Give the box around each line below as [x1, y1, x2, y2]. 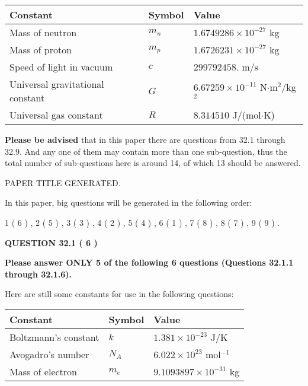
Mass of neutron [9, 25, 77, 39]
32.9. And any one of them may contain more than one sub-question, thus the [5, 145, 287, 157]
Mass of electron [9, 364, 77, 378]
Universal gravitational [9, 77, 104, 91]
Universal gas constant [9, 108, 103, 122]
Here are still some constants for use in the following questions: [5, 288, 234, 300]
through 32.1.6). [5, 267, 72, 280]
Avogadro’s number [9, 347, 89, 361]
